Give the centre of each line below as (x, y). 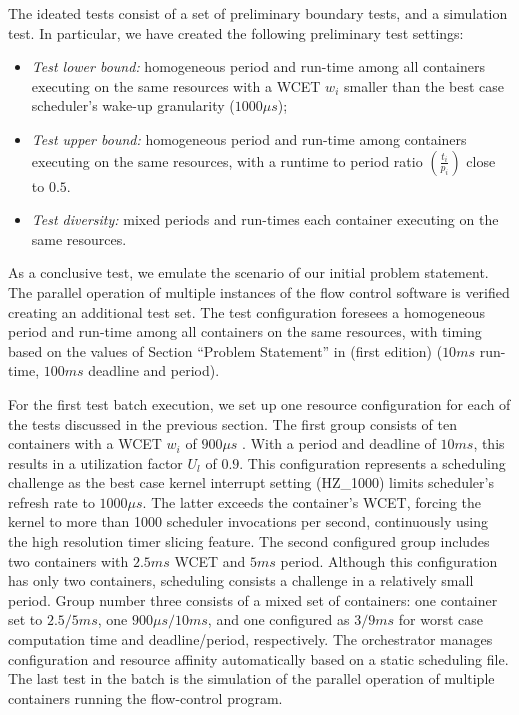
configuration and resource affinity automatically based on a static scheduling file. (258, 658)
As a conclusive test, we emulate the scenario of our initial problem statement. (248, 272)
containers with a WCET (85, 443)
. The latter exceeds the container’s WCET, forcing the (311, 501)
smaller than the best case (424, 85)
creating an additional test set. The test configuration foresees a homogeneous (246, 311)
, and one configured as (278, 619)
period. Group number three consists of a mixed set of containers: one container (253, 599)
